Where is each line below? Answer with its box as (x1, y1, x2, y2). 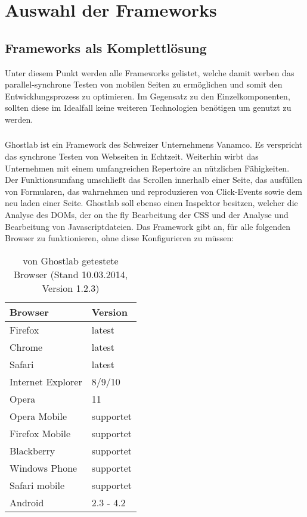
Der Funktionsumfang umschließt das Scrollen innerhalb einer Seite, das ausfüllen (5, 173, 303, 186)
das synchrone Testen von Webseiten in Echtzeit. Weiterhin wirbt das (5, 150, 259, 163)
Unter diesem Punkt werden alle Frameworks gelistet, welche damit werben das (5, 66, 294, 79)
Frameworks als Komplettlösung (5, 38, 207, 57)
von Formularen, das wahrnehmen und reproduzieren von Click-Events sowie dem (5, 185, 303, 197)
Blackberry (10, 443, 55, 457)
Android (10, 495, 44, 509)
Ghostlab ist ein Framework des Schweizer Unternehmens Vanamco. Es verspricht (5, 138, 303, 151)
